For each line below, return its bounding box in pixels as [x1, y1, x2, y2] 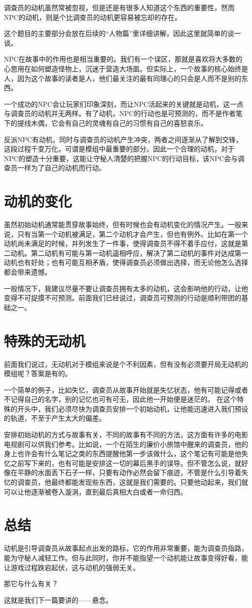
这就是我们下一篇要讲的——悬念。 [4, 594, 112, 605]
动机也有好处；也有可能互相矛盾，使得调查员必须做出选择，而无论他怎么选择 [4, 257, 248, 267]
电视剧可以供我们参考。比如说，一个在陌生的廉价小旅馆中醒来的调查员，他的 [4, 439, 248, 449]
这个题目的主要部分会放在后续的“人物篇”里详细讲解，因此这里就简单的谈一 [4, 28, 241, 38]
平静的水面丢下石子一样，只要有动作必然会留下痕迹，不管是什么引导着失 [17, 467, 248, 477]
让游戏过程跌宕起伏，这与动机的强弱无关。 [4, 562, 140, 572]
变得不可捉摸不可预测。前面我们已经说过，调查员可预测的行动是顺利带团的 [4, 293, 241, 303]
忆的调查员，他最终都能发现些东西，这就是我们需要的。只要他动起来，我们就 [4, 477, 248, 487]
